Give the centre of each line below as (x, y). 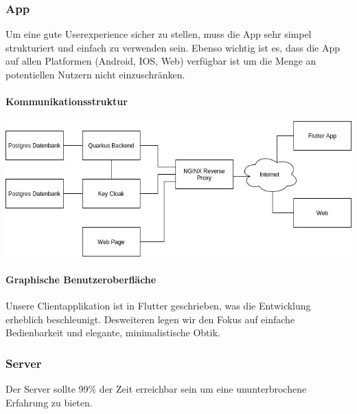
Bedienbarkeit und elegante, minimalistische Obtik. (113, 333)
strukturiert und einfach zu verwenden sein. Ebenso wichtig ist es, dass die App (173, 47)
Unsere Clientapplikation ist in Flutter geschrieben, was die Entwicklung (158, 306)
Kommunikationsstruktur (67, 101)
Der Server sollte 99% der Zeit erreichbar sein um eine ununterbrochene (156, 389)
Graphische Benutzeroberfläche (81, 279)
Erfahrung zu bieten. (49, 402)
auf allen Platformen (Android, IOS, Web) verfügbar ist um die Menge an (161, 61)
